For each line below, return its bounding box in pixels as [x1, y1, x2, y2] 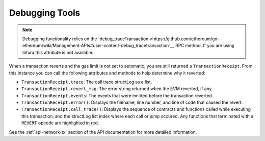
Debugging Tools [9, 7, 80, 18]
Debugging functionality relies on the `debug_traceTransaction [22, 36, 149, 42]
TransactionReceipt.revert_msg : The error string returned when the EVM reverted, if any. [21, 86, 213, 92]
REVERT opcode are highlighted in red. [21, 120, 99, 126]
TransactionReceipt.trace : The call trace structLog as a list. [21, 79, 152, 85]
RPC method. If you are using [175, 43, 235, 48]
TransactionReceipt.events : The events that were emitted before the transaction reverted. [21, 93, 213, 98]
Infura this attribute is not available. [22, 49, 94, 55]
